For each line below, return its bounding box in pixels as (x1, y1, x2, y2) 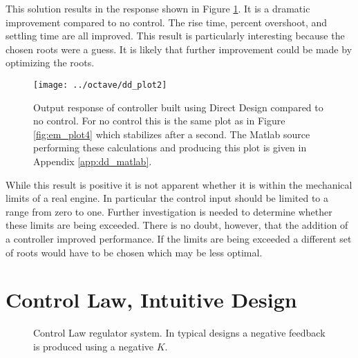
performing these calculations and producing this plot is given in (33, 140, 307, 155)
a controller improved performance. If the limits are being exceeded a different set (6, 231, 352, 245)
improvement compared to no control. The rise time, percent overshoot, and (6, 15, 328, 29)
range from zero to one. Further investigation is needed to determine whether (6, 204, 332, 218)
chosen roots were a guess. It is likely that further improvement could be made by (6, 41, 352, 56)
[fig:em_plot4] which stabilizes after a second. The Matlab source (33, 126, 310, 141)
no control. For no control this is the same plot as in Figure (33, 113, 285, 128)
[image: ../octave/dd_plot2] (33, 79, 167, 90)
